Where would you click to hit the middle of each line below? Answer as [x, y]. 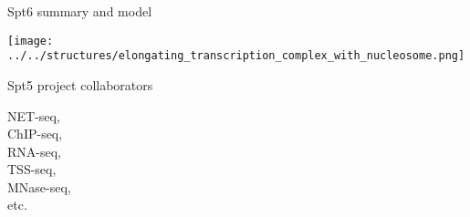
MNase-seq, [39, 186]
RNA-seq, [34, 151]
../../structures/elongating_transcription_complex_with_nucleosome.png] [236, 56]
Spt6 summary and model [80, 11]
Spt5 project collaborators [80, 84]
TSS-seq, [32, 169]
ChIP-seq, [35, 134]
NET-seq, [34, 115]
